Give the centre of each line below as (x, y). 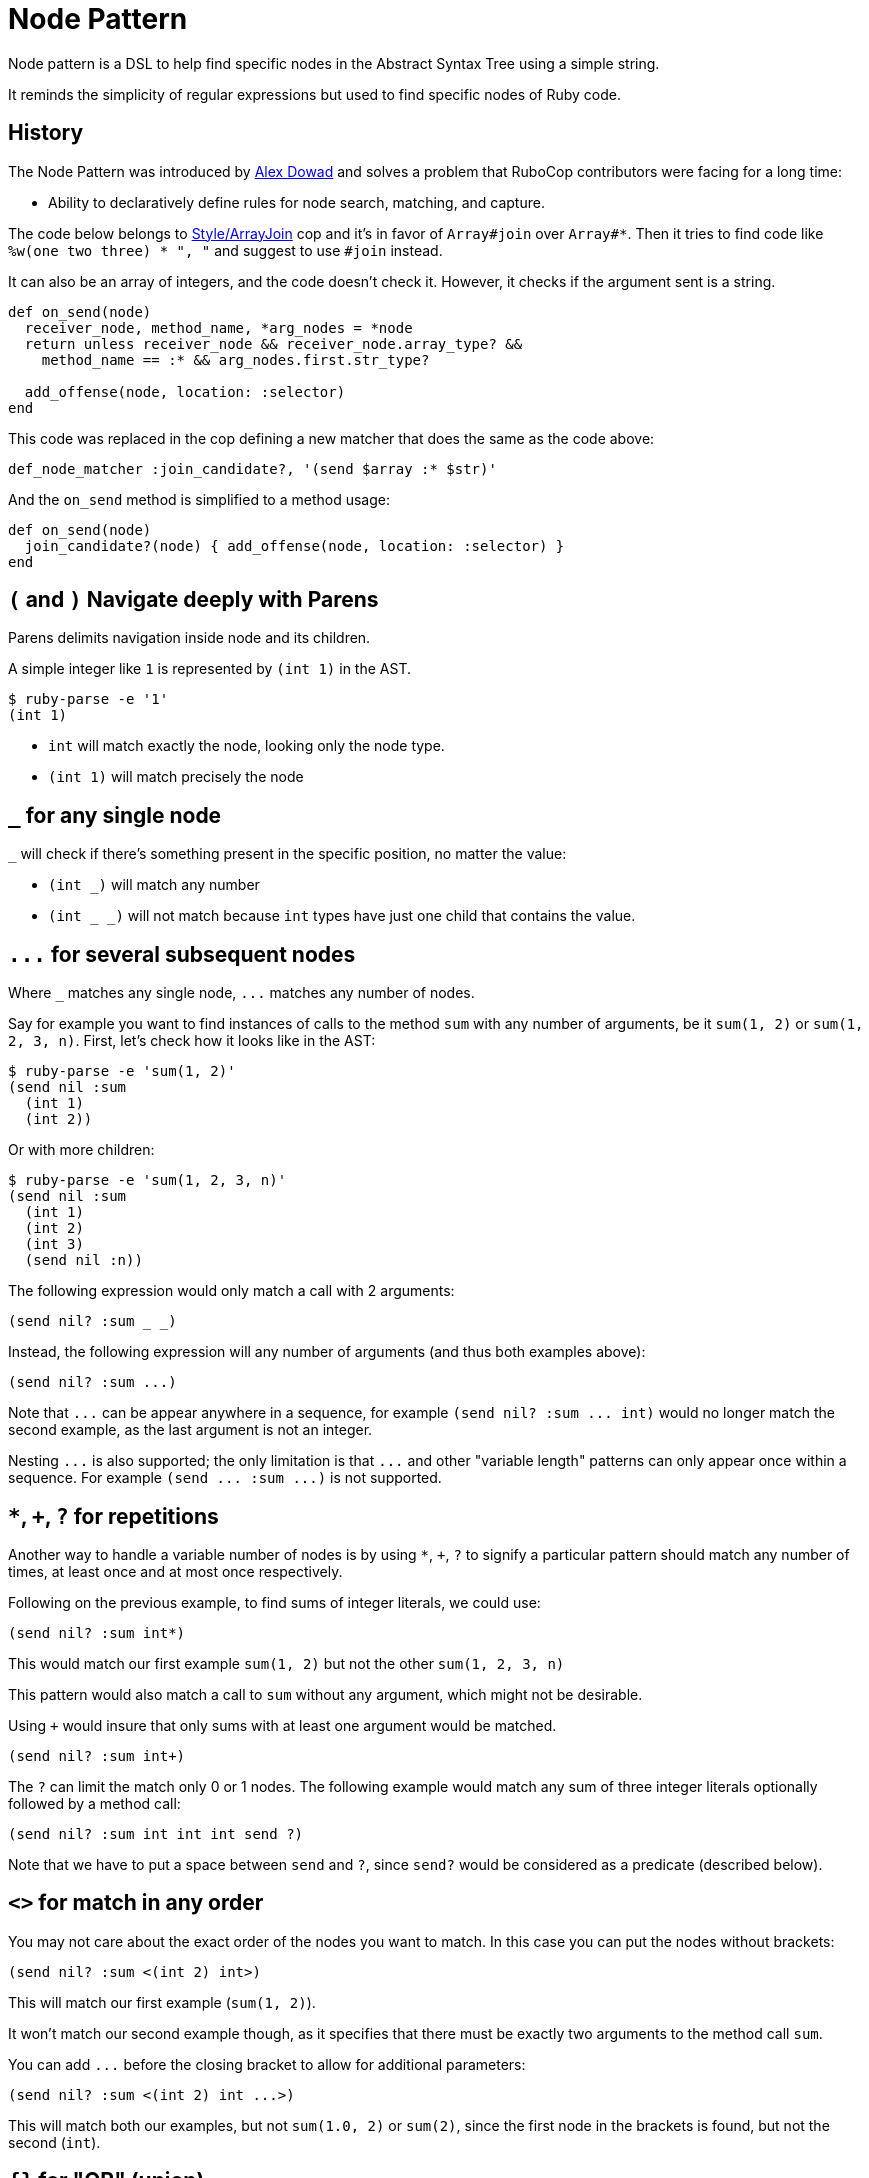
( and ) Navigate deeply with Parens (193, 600)
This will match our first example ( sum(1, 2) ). (162, 2002)
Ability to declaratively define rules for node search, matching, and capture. (296, 202)
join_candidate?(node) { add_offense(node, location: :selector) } (294, 545)
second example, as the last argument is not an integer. (190, 1430)
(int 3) (54, 1244)
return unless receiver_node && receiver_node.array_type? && (273, 343)
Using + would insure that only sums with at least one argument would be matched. (282, 1725)
